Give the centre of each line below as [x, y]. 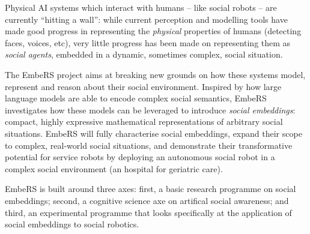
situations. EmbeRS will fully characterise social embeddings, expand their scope [153, 133]
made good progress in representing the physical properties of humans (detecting [153, 31]
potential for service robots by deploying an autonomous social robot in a [140, 157]
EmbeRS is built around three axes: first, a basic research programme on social [150, 189]
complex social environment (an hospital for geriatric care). [114, 168]
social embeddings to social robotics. [72, 224]
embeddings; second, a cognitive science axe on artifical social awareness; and [147, 200]
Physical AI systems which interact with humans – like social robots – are [141, 7]
